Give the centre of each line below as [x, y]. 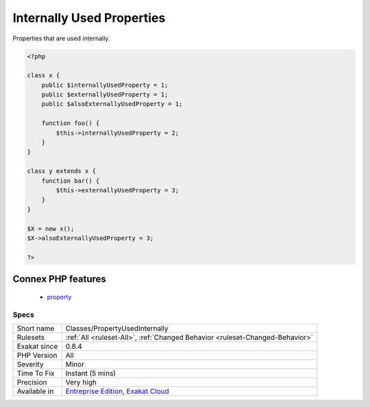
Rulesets [30, 337]
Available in [35, 391]
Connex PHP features [59, 279]
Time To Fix [36, 373]
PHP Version [37, 355]
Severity [30, 364]
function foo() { [71, 123]
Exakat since [37, 346]
